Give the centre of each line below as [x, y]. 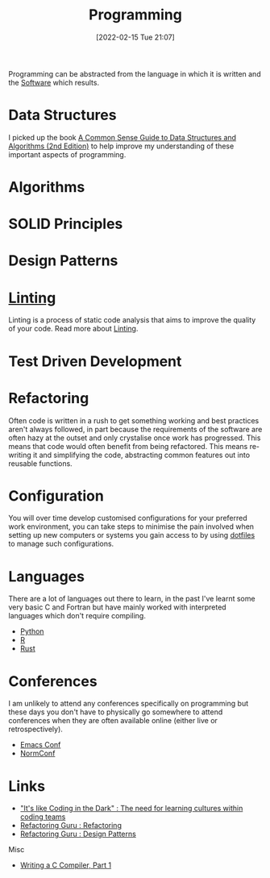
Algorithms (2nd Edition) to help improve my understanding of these [121, 146]
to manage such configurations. [61, 544]
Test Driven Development [95, 361]
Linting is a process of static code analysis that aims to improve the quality [132, 320]
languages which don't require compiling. [77, 616]
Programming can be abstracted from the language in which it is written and [135, 73]
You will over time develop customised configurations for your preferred [128, 518]
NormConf [37, 753]
